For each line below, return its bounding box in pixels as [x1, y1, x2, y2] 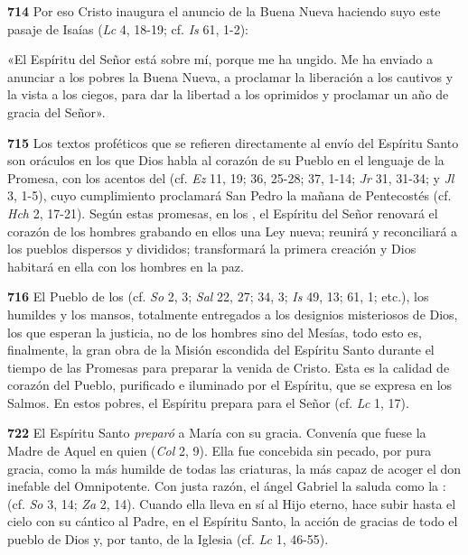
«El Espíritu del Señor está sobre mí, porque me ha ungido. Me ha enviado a [7, 50, 433, 69]
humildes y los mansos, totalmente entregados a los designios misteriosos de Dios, [7, 304, 458, 323]
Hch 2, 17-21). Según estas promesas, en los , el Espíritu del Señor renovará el [7, 203, 438, 222]
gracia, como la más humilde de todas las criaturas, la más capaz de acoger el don [7, 458, 462, 477]
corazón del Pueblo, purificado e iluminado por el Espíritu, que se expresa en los [7, 375, 453, 394]
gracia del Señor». [7, 102, 106, 121]
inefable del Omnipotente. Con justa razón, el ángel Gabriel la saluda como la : [7, 476, 446, 495]
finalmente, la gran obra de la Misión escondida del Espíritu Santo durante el [7, 340, 435, 359]
